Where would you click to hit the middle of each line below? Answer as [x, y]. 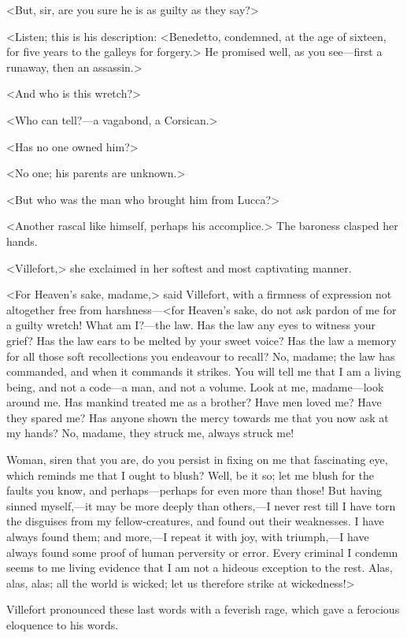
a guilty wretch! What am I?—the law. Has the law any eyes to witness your [191, 325]
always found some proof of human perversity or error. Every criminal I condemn [202, 552]
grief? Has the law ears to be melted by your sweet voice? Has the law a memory [202, 340]
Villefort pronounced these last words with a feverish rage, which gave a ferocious [203, 609]
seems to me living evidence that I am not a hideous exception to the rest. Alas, [200, 568]
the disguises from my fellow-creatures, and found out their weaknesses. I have [195, 521]
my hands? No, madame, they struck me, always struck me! [150, 433]
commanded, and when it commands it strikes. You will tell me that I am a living [204, 371]
